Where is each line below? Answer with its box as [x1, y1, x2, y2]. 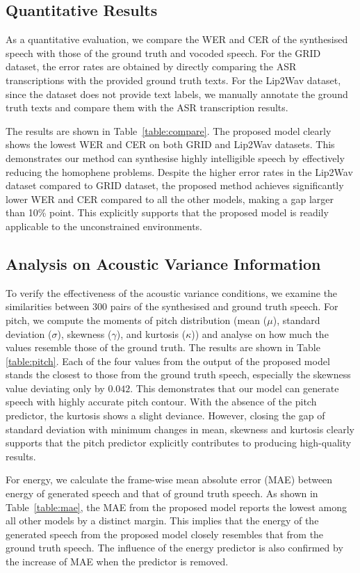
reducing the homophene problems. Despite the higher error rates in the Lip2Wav [6, 164, 353, 179]
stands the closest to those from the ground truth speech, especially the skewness [6, 367, 351, 382]
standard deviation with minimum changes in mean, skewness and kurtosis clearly [6, 421, 354, 436]
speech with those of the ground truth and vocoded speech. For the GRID [6, 45, 321, 60]
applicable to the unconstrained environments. [6, 218, 202, 233]
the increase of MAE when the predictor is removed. [6, 554, 229, 568]
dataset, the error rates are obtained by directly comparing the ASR [6, 59, 297, 74]
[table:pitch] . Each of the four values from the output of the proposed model [6, 353, 330, 368]
